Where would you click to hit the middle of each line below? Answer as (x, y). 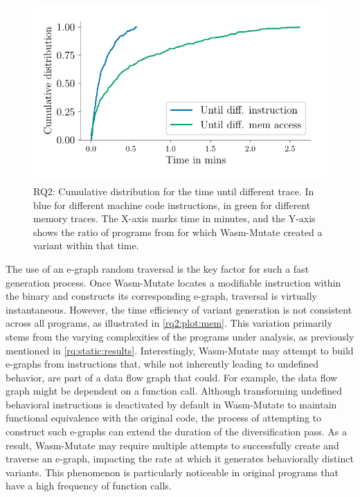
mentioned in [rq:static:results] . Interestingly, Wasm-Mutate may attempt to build (180, 350)
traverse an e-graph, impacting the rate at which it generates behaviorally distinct (180, 459)
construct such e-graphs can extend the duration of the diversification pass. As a (177, 432)
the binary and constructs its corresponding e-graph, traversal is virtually (161, 296)
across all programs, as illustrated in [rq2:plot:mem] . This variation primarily (169, 323)
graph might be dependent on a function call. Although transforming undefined (174, 391)
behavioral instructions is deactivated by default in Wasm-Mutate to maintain (171, 404)
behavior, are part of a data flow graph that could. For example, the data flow (172, 377)
